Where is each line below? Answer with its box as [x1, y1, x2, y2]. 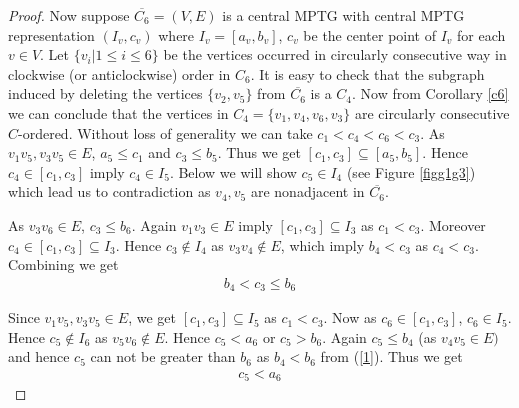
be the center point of [303, 24, 436, 45]
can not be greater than [90, 346, 236, 367]
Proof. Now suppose [8, 5, 130, 25]
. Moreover [420, 214, 486, 235]
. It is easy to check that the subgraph [250, 63, 485, 84]
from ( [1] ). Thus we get [320, 346, 463, 367]
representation [8, 24, 95, 45]
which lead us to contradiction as [8, 181, 211, 202]
